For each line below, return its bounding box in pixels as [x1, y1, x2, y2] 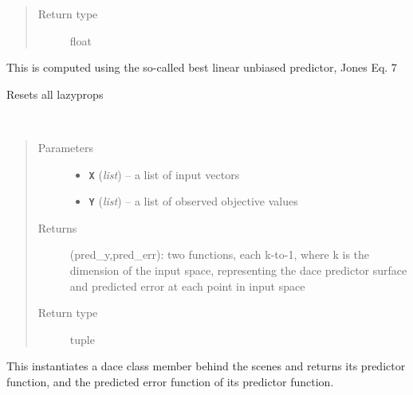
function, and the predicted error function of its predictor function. [6, 373, 334, 390]
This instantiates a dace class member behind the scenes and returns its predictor [6, 358, 406, 374]
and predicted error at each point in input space [69, 277, 305, 294]
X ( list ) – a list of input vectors [88, 166, 240, 182]
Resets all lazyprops [6, 85, 104, 102]
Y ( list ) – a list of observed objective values [88, 193, 298, 209]
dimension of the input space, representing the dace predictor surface [69, 262, 407, 279]
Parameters [37, 139, 93, 155]
